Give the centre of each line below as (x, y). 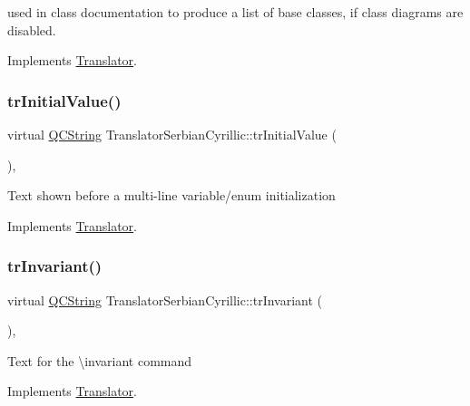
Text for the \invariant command (100, 360)
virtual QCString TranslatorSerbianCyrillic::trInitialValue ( (172, 134)
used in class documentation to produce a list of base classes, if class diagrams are (235, 12)
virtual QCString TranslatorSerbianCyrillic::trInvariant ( (165, 300)
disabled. (32, 29)
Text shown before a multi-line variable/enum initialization (171, 195)
